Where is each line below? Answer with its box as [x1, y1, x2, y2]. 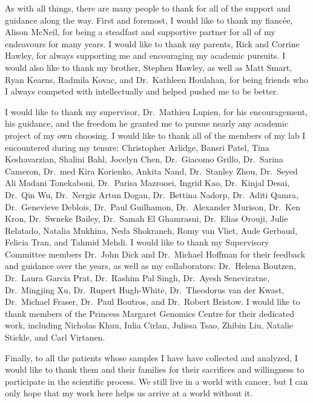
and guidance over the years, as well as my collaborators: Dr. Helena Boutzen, [5, 259, 296, 272]
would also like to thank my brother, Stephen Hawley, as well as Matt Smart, [5, 61, 292, 73]
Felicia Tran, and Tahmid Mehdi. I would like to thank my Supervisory [5, 236, 269, 248]
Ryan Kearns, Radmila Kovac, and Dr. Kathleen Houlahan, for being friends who [5, 73, 308, 85]
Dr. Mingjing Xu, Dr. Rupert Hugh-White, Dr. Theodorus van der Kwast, [5, 283, 285, 296]
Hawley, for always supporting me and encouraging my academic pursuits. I [5, 49, 286, 62]
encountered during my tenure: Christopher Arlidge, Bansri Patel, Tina [5, 141, 269, 153]
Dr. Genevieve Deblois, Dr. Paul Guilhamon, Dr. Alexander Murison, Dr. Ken [5, 200, 300, 213]
